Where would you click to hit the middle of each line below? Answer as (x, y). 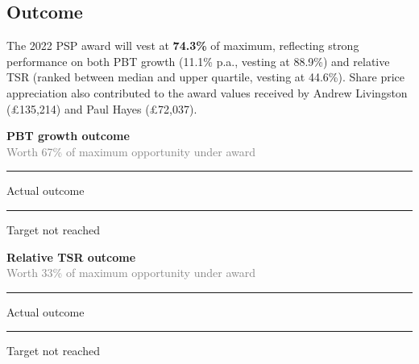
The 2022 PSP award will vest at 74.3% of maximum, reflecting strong (183, 45)
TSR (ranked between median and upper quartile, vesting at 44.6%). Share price (205, 77)
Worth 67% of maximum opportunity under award (131, 151)
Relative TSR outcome (71, 256)
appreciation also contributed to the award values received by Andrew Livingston (207, 92)
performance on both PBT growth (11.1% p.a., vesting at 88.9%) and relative (198, 61)
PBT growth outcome (68, 136)
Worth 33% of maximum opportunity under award (131, 273)
